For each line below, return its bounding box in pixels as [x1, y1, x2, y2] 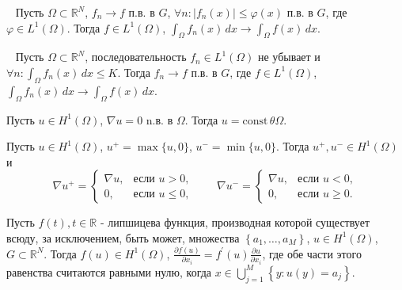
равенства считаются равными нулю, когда [6, 263, 212, 280]
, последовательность [85, 48, 187, 65]
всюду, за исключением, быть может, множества [6, 229, 240, 246]
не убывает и [258, 48, 320, 65]
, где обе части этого [262, 245, 362, 261]
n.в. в [146, 111, 173, 128]
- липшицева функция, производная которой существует [100, 214, 370, 231]
